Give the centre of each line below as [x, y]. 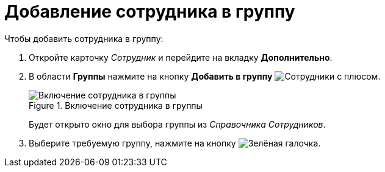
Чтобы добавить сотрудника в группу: [84, 38]
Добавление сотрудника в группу [150, 12]
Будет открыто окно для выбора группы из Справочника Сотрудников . [177, 124]
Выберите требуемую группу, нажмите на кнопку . [175, 143]
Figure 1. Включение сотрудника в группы [116, 105]
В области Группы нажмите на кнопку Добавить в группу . [205, 76]
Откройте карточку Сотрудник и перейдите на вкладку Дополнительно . [181, 57]
